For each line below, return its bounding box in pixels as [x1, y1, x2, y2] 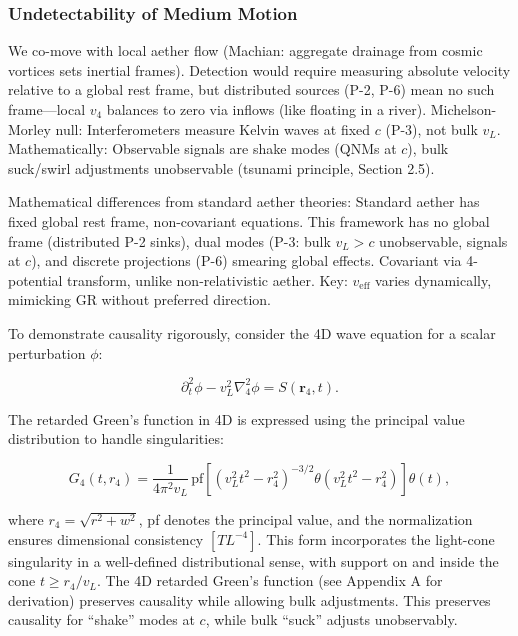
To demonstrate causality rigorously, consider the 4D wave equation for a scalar [8, 322, 496, 343]
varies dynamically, [375, 269, 492, 290]
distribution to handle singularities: [8, 428, 224, 449]
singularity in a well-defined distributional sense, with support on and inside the [8, 550, 499, 571]
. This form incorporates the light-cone [257, 528, 495, 549]
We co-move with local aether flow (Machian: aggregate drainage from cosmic [8, 40, 483, 61]
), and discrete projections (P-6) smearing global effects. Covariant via [31, 250, 462, 271]
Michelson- [430, 99, 497, 119]
